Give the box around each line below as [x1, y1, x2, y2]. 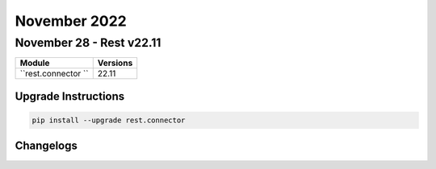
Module [19, 57, 50, 68]
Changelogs [15, 139, 78, 153]
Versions [97, 57, 133, 68]
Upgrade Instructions [15, 89, 125, 103]
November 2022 [15, 12, 127, 30]
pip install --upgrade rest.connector [31, 116, 186, 125]
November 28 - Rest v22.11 [15, 35, 161, 50]
